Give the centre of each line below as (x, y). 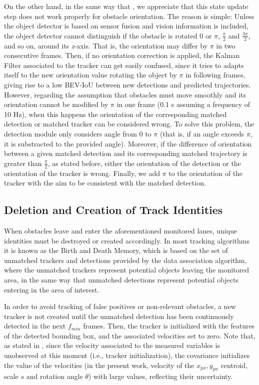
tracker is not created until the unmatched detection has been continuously (119, 316)
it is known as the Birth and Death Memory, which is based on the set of (116, 250)
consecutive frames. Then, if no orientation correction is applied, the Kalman (122, 55)
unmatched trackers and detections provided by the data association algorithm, (125, 260)
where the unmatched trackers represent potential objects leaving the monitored (127, 270)
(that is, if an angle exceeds (202, 133)
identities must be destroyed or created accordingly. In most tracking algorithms (127, 240)
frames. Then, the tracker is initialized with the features (169, 326)
